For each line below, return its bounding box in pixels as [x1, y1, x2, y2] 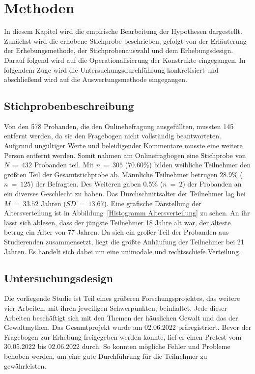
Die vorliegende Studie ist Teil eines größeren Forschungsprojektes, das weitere [4, 293, 240, 303]
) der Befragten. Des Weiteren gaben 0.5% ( [30, 179, 163, 189]
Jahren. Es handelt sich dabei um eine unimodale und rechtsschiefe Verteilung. [4, 246, 241, 256]
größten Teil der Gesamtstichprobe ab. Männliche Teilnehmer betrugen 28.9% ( [4, 169, 243, 179]
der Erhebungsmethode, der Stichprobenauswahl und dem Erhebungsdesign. [4, 45, 233, 55]
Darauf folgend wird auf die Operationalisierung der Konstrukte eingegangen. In [4, 54, 246, 65]
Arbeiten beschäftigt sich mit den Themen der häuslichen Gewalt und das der [4, 312, 238, 322]
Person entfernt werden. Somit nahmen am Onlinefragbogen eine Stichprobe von [4, 150, 246, 160]
